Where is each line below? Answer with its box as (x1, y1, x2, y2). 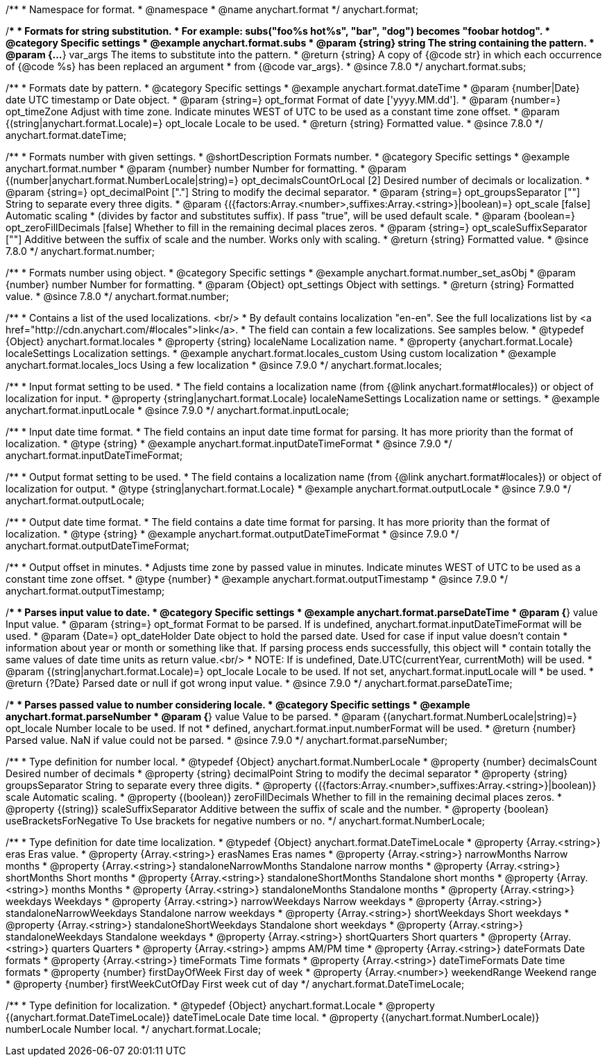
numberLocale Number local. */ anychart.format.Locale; (6, 1023, 262, 1035)
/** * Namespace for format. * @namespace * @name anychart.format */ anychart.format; (6, 3, 419, 15)
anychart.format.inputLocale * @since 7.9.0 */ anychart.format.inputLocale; (6, 404, 349, 416)
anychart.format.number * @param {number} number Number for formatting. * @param (6, 163, 407, 174)
